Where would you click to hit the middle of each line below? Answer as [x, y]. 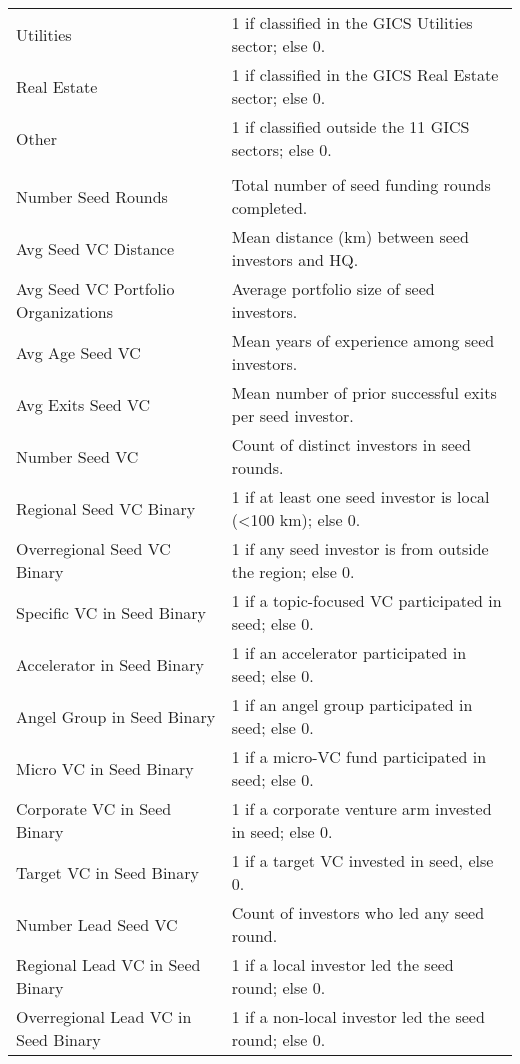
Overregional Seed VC [93, 548]
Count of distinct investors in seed [351, 444]
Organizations [65, 311]
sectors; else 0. [281, 149]
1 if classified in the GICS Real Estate [365, 74]
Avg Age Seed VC [78, 352]
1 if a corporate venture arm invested [361, 808]
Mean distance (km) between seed [350, 236]
